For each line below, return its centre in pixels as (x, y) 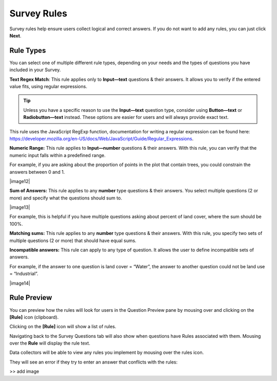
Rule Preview (31, 298)
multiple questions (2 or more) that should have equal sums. (73, 240)
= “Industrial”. (24, 274)
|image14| (20, 283)
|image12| (20, 181)
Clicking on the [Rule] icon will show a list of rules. (63, 327)
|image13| (20, 207)
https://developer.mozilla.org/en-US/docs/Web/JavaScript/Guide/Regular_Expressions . (102, 138)
